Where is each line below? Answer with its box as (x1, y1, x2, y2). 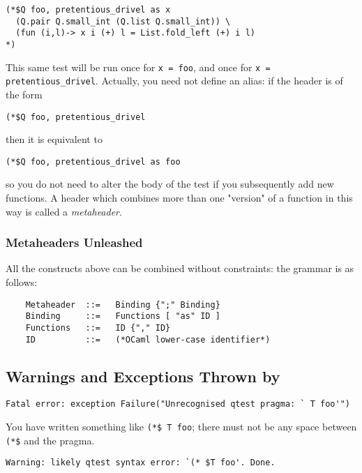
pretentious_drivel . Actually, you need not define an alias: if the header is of (6, 73, 343, 88)
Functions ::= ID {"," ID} (25, 322, 171, 333)
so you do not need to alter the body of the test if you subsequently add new (6, 177, 334, 191)
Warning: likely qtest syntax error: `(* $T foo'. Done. (6, 458, 276, 468)
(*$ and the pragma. (6, 433, 95, 447)
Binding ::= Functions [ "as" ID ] (25, 311, 220, 322)
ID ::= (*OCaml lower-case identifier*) (25, 334, 271, 345)
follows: (6, 275, 38, 290)
